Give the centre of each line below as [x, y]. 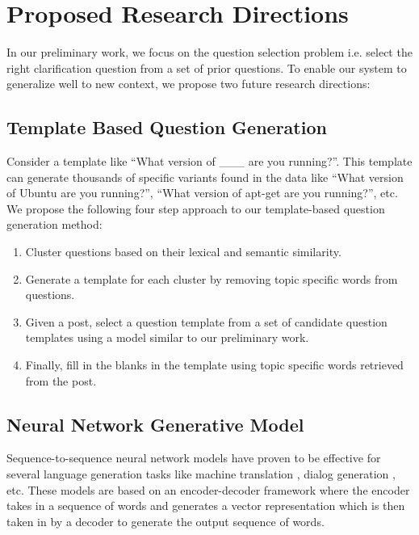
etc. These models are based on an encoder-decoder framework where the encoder [208, 489]
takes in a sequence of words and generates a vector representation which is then [206, 506]
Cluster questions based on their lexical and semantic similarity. [183, 252]
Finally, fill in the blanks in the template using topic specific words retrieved [214, 365]
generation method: [54, 224]
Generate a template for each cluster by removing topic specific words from [212, 278]
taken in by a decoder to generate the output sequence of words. [166, 521]
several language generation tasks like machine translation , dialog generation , [201, 474]
